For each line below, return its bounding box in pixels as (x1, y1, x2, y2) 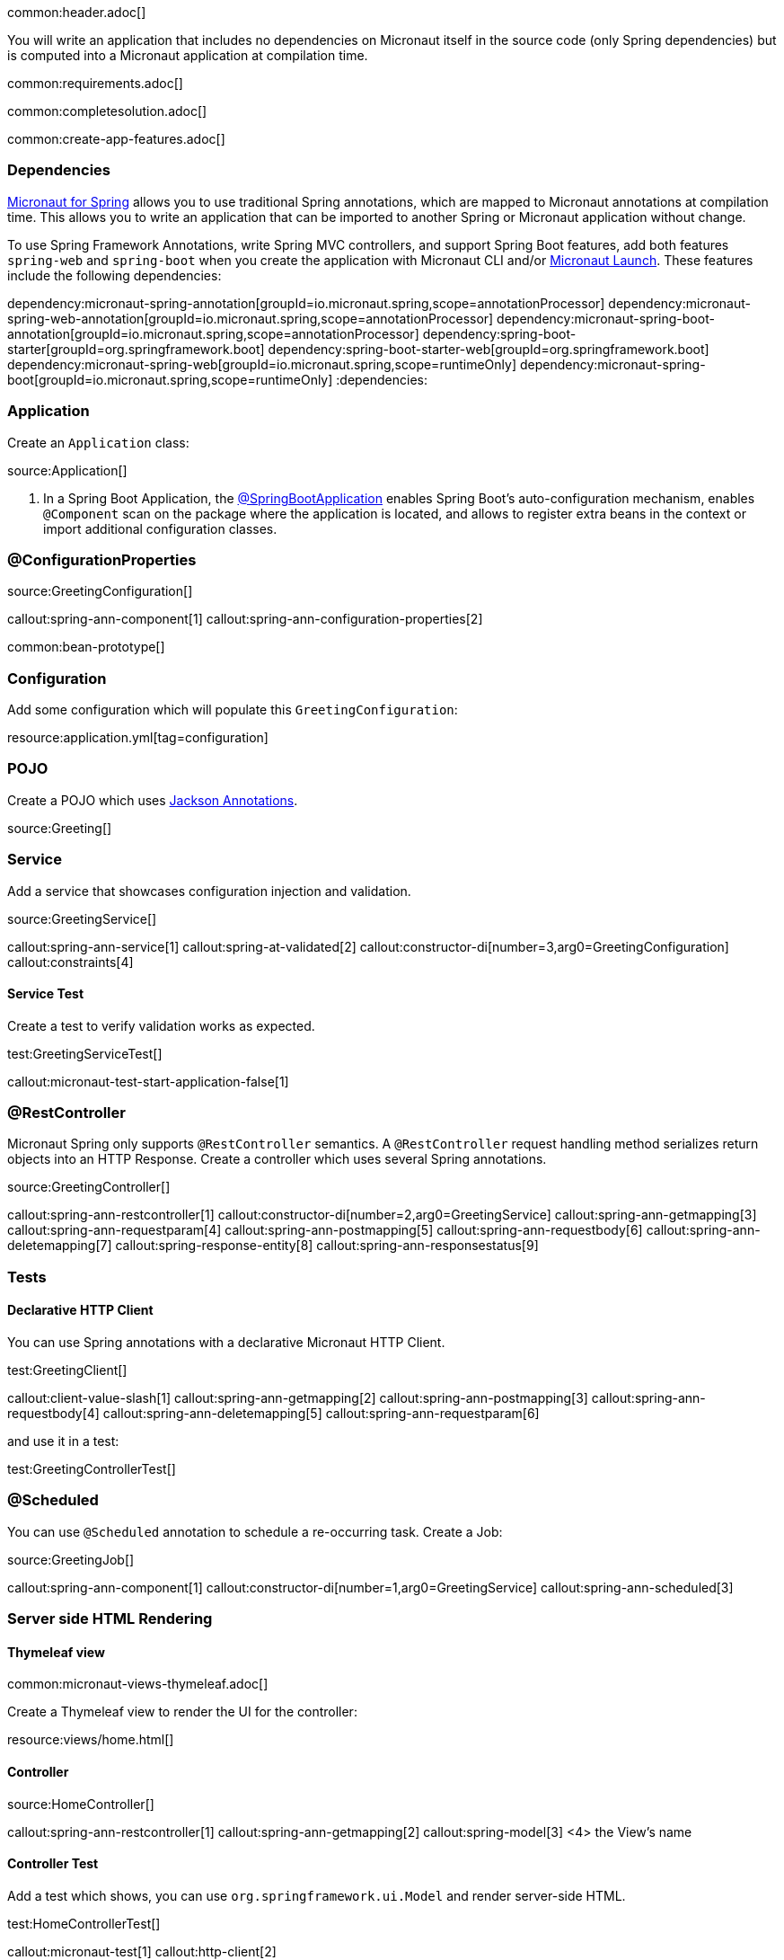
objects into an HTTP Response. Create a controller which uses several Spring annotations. (7, 1151, 547, 1167)
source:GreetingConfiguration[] (7, 583, 193, 599)
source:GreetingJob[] (7, 1551, 135, 1567)
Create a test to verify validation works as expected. (7, 1017, 315, 1033)
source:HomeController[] (7, 1796, 154, 1812)
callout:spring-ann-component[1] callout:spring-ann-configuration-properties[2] (7, 611, 483, 627)
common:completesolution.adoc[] (7, 103, 207, 119)
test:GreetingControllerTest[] (7, 1461, 176, 1477)
